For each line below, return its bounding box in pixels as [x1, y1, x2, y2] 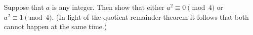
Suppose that [4, 2, 44, 12]
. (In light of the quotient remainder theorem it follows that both [52, 11, 249, 22]
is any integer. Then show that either [52, 2, 165, 12]
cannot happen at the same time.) [4, 21, 107, 32]
